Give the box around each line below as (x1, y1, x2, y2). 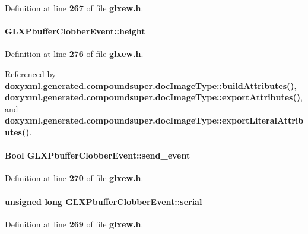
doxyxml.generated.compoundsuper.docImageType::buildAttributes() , (5, 79, 297, 91)
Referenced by (5, 67, 56, 80)
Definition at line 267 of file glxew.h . (5, 2, 144, 14)
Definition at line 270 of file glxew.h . (5, 172, 144, 184)
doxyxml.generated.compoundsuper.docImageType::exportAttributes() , (5, 91, 303, 103)
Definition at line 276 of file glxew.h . (5, 48, 144, 60)
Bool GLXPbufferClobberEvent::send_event (5, 149, 190, 162)
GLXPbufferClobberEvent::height (5, 25, 145, 37)
